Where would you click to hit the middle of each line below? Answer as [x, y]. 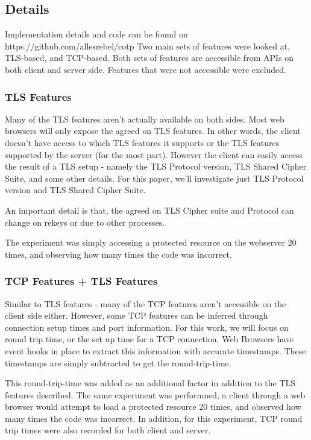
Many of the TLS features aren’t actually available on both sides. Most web [145, 119]
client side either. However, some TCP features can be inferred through [137, 315]
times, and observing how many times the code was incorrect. [118, 254]
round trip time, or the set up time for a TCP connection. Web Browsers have [149, 339]
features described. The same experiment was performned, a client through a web [155, 394]
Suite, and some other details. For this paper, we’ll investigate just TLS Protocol [154, 178]
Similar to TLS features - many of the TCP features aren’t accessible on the [146, 303]
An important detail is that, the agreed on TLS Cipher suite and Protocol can [149, 210]
